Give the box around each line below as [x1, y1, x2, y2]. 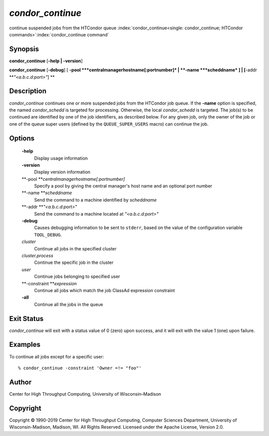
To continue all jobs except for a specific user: [9, 353, 104, 359]
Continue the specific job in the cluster [34, 259, 114, 266]
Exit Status [9, 314, 44, 323]
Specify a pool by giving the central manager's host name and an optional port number [34, 183, 213, 189]
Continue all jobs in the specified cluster [34, 245, 117, 251]
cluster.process [21, 252, 53, 258]
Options [9, 134, 35, 142]
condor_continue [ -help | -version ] [9, 58, 83, 64]
